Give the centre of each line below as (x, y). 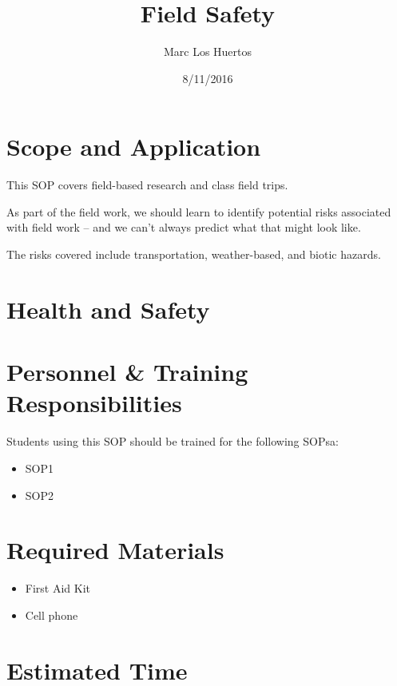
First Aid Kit (58, 588)
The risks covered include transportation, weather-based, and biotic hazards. (194, 254)
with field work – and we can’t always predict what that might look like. (184, 227)
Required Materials (115, 550)
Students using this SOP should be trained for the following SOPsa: (173, 441)
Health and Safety (108, 309)
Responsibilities (94, 403)
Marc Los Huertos (208, 52)
